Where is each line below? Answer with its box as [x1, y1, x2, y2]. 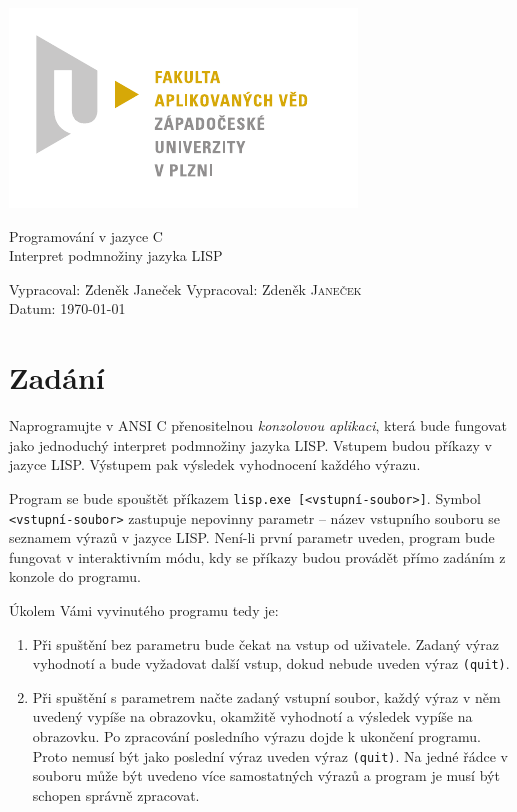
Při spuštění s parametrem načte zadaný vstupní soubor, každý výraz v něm [32, 686, 501, 707]
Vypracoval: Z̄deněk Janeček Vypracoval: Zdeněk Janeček [9, 278, 362, 299]
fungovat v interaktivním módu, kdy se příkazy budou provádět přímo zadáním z [9, 546, 506, 567]
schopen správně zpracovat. [32, 784, 200, 805]
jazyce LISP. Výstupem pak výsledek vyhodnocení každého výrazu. [9, 454, 421, 475]
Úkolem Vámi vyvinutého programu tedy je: [9, 599, 279, 620]
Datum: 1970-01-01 [9, 298, 126, 319]
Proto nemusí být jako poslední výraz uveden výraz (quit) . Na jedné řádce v [32, 745, 508, 766]
